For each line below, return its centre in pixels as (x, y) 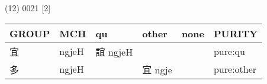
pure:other (235, 69)
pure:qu (229, 51)
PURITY (236, 33)
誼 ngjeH (114, 51)
